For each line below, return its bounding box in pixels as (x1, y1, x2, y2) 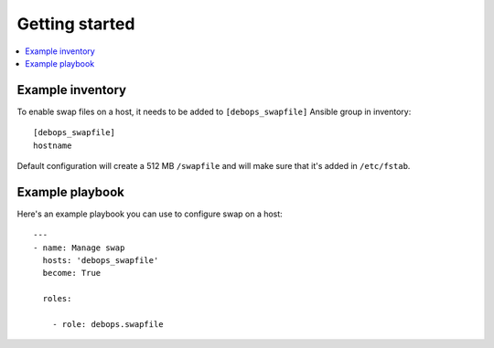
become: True (42, 268, 102, 279)
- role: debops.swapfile (51, 320, 164, 330)
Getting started (16, 14, 135, 34)
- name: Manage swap (33, 242, 125, 253)
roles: (42, 293, 72, 304)
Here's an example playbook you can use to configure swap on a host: (16, 208, 283, 219)
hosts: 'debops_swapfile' (42, 256, 159, 266)
